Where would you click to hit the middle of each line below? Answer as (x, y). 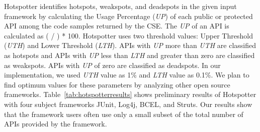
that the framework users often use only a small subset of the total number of (124, 114)
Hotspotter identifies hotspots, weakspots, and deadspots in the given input (120, 6)
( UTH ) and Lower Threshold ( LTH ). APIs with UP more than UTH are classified (130, 45)
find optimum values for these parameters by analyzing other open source (117, 84)
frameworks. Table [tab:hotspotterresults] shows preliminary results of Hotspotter (130, 94)
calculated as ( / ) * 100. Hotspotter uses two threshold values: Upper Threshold (128, 35)
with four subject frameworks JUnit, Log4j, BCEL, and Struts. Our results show (128, 104)
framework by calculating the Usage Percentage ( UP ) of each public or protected (128, 16)
